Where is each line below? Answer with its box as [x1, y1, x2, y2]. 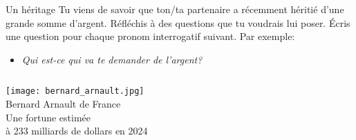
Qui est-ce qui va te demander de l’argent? [21, 52, 203, 66]
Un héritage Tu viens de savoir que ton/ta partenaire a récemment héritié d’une [6, 2, 344, 16]
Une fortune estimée [6, 110, 91, 124]
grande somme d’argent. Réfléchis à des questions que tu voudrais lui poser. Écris [6, 15, 350, 30]
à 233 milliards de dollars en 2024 [6, 123, 148, 138]
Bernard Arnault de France [6, 97, 121, 111]
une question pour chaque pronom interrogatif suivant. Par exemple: [6, 29, 295, 43]
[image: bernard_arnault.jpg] [6, 86, 144, 97]
